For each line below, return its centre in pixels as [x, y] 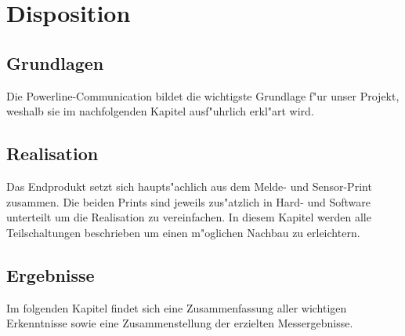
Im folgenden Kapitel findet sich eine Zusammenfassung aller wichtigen [177, 307]
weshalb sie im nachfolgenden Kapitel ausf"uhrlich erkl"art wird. [160, 111]
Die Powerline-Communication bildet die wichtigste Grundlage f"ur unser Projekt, [203, 95]
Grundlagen [55, 62]
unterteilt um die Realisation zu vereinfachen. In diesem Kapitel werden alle [189, 217]
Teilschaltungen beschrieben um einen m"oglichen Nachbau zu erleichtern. [183, 232]
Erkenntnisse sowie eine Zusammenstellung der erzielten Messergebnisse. [180, 323]
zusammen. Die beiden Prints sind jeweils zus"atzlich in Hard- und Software [189, 201]
